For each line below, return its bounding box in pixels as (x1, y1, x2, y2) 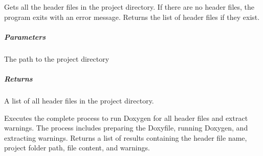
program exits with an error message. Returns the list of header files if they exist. (4, 11, 260, 22)
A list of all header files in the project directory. (4, 95, 154, 106)
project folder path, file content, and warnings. (4, 142, 150, 153)
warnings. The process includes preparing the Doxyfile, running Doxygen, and (4, 122, 248, 133)
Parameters (4, 31, 46, 42)
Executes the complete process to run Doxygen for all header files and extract (4, 112, 248, 123)
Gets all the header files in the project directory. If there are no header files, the (4, 2, 255, 12)
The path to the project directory (4, 53, 109, 64)
